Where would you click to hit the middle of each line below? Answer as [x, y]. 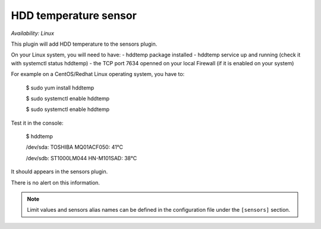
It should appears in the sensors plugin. [59, 171]
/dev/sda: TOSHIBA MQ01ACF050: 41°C [75, 147]
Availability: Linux [33, 33]
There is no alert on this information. [56, 182]
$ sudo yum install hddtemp [60, 88]
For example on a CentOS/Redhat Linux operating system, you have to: [98, 74]
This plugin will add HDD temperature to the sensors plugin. [84, 44]
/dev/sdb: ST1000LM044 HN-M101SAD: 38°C [81, 158]
